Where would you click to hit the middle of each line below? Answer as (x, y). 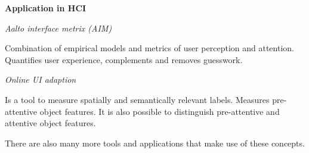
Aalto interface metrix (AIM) (58, 28)
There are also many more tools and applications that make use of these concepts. (155, 143)
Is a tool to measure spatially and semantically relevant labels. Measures (137, 99)
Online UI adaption (41, 79)
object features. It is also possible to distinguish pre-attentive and (160, 111)
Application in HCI (46, 8)
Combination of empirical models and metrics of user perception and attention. (149, 48)
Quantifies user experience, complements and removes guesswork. (124, 59)
